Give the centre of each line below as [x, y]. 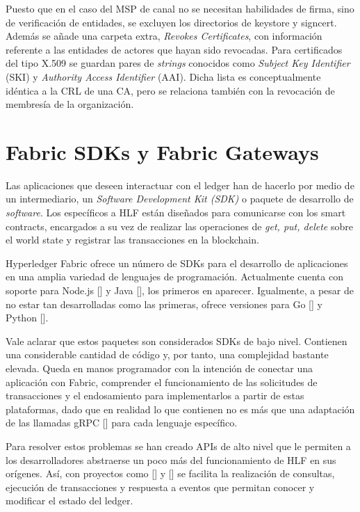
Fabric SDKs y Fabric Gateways [162, 151]
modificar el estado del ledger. [69, 501]
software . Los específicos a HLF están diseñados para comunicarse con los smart [176, 213]
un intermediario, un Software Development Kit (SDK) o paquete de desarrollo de [180, 199]
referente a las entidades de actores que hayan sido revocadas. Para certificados [174, 49]
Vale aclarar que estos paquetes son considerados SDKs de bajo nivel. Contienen [177, 341]
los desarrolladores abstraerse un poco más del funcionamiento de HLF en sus [171, 459]
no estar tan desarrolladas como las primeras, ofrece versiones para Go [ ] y [164, 304]
